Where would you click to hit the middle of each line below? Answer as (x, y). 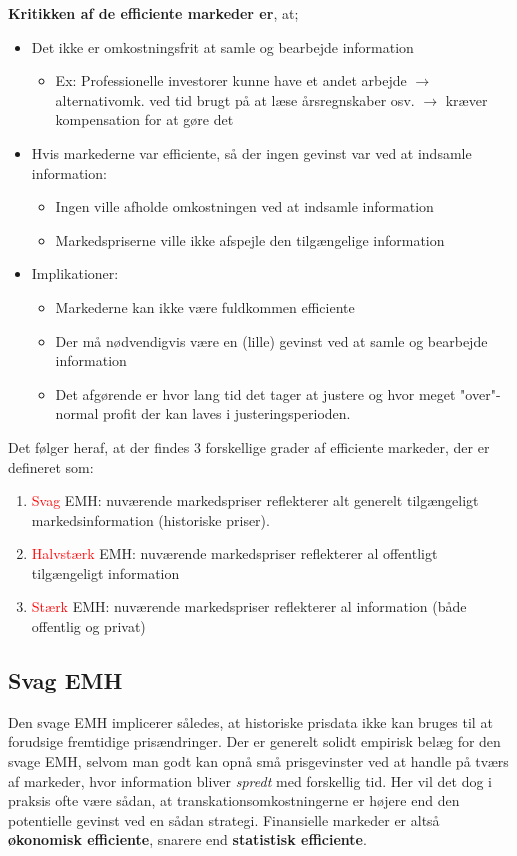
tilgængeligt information (105, 572)
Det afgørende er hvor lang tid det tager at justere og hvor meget (255, 393)
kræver (466, 99)
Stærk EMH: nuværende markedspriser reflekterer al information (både (249, 606)
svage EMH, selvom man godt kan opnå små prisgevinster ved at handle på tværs (258, 761)
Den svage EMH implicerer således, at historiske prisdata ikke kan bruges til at (250, 721)
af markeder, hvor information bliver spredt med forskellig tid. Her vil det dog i (250, 780)
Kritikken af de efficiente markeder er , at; (153, 13)
